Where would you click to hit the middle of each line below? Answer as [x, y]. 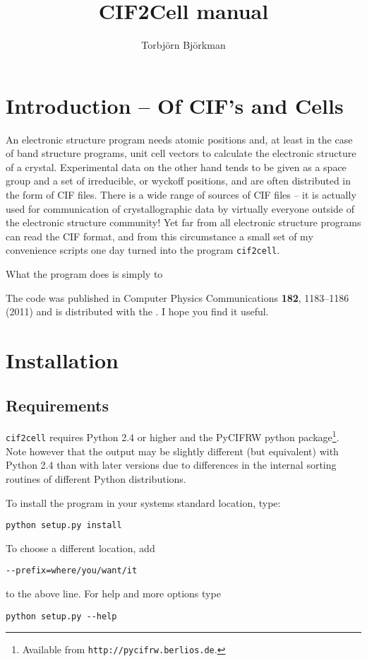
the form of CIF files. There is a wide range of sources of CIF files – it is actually [181, 195]
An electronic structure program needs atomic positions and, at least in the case [179, 139]
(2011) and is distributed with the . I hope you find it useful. [137, 311]
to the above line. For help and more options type [113, 593]
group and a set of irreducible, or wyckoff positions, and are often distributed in [179, 181]
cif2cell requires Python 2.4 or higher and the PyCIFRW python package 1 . [173, 436]
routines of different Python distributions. [96, 478]
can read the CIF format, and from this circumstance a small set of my [160, 236]
